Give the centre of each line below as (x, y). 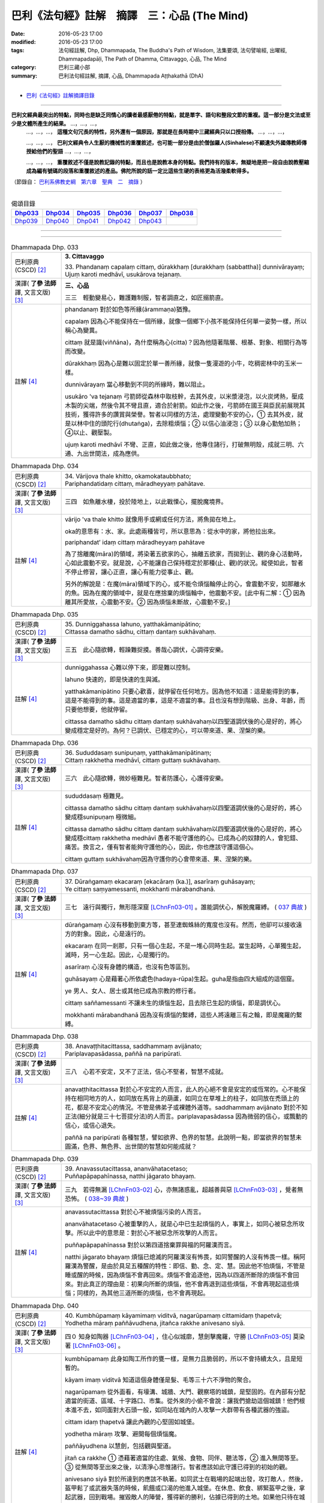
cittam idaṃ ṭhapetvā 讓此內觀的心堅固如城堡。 (132, 1422)
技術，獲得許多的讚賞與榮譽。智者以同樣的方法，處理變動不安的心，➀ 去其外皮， (181, 415)
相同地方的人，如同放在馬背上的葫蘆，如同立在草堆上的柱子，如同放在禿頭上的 (188, 1098)
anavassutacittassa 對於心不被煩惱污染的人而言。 (135, 1212)
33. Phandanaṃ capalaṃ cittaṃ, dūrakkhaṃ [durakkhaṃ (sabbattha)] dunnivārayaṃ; (185, 267)
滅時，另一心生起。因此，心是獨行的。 (119, 955)
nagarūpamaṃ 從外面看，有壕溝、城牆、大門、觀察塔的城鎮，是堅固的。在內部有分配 (185, 1392)
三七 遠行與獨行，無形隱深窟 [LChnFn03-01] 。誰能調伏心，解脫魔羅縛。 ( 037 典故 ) (186, 907)
